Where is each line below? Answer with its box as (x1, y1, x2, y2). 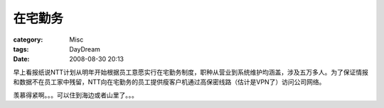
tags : (13, 44, 29, 53)
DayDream (69, 44, 101, 53)
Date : (13, 55, 30, 64)
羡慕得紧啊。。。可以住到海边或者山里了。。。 (13, 90, 138, 99)
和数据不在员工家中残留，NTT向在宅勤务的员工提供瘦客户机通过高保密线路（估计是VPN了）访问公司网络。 (13, 78, 326, 86)
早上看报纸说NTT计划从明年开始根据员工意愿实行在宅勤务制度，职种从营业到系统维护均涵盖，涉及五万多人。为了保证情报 (13, 68, 369, 76)
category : (13, 35, 43, 44)
